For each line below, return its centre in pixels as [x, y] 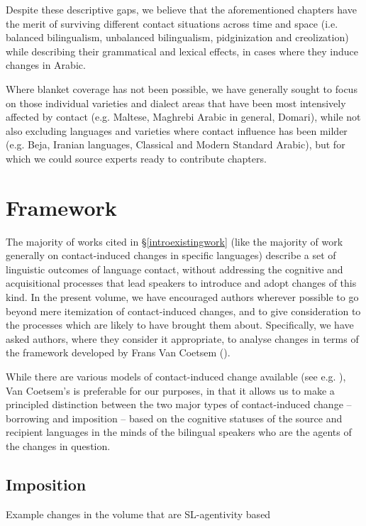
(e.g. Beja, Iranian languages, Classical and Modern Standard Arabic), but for [176, 144]
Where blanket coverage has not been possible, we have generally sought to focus [182, 88]
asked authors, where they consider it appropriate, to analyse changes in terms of [182, 338]
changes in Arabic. [46, 65]
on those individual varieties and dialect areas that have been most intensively [176, 103]
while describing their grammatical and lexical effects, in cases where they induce [182, 51]
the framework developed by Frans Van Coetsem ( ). [118, 352]
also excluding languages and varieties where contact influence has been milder [177, 130]
